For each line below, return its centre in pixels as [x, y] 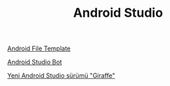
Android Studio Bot [35, 62]
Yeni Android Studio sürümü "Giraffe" [61, 76]
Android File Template [39, 49]
